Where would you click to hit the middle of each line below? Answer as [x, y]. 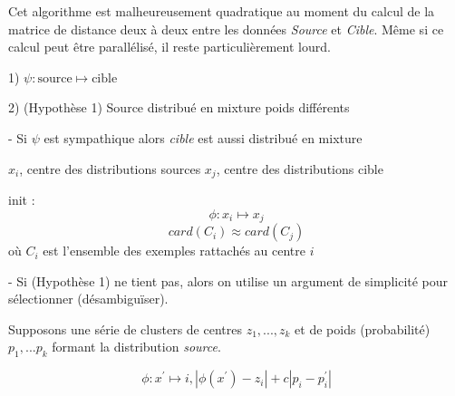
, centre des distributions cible [300, 168]
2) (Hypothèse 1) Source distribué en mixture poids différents [179, 107]
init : [22, 200]
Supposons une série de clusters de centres [125, 328]
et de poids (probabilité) [363, 328]
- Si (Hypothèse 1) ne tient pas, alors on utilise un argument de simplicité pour [228, 280]
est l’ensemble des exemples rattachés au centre [174, 251]
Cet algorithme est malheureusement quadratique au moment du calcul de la [222, 11]
